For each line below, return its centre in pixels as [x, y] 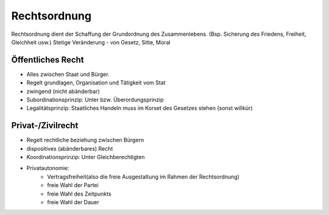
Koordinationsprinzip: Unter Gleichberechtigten [86, 157]
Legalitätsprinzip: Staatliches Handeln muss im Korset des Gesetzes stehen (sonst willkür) [140, 108]
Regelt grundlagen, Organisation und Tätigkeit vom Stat [96, 83]
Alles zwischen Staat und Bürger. [68, 74]
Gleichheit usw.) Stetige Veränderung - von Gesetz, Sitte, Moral [91, 42]
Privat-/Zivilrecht [45, 125]
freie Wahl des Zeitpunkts [80, 194]
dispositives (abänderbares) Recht [70, 148]
